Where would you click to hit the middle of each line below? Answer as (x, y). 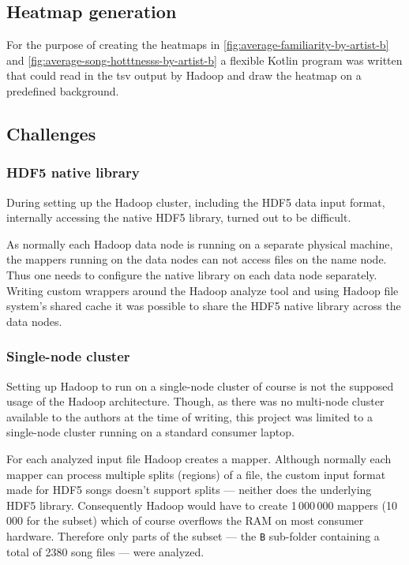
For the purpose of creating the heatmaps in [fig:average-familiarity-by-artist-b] (198, 45)
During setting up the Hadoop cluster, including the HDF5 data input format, (196, 202)
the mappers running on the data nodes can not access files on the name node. (197, 259)
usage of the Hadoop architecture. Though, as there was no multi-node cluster (195, 401)
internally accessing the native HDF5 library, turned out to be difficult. (179, 217)
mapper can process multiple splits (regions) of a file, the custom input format (196, 474)
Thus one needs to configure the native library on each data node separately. (192, 274)
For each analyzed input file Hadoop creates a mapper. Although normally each (199, 458)
